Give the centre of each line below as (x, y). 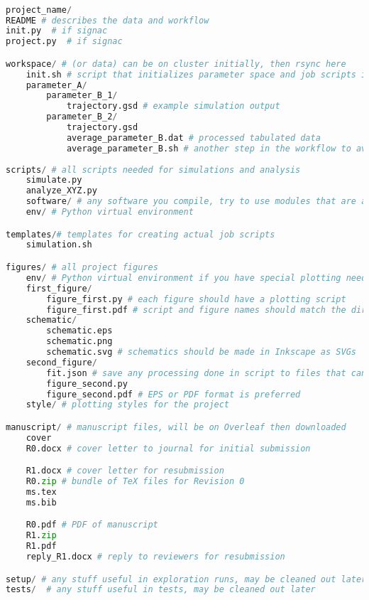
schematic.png (79, 342)
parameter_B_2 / (82, 117)
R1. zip (41, 536)
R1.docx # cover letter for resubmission (125, 471)
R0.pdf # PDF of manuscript (92, 525)
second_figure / (61, 362)
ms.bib (41, 502)
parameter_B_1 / (82, 96)
